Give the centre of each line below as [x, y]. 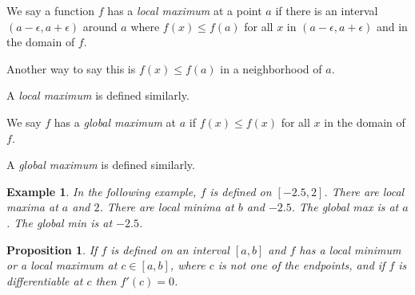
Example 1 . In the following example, [102, 191]
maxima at [32, 207]
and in [392, 26]
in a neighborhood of [271, 68]
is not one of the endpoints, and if [301, 265]
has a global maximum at [115, 122]
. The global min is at [60, 222]
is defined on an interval [170, 249]
